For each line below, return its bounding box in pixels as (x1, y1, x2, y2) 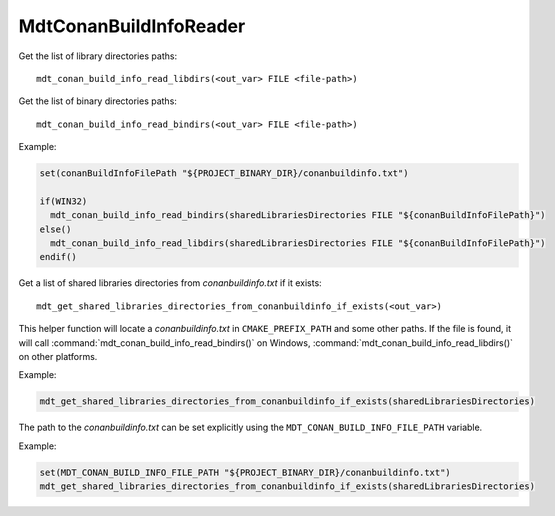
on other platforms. (18, 350, 98, 362)
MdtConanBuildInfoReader (18, 15, 246, 37)
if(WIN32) (39, 195, 88, 207)
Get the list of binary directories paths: (18, 95, 177, 107)
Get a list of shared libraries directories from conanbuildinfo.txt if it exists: (18, 277, 322, 289)
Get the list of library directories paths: (18, 50, 178, 62)
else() (39, 223, 72, 235)
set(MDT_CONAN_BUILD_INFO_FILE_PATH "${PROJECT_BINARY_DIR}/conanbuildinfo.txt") (39, 466, 452, 478)
